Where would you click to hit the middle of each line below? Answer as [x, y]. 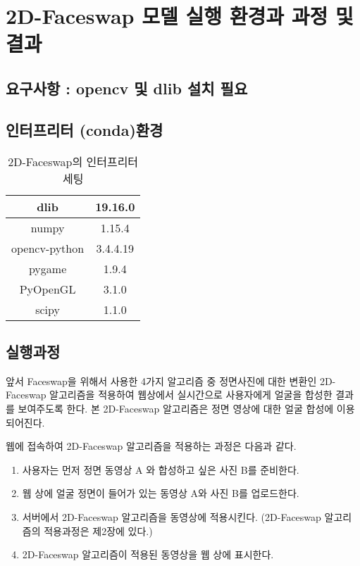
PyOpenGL [48, 289]
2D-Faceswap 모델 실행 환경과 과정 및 [180, 16]
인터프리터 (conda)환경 [85, 129]
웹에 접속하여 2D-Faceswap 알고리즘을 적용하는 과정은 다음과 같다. [151, 446]
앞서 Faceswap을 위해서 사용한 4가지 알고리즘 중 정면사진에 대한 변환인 [161, 381]
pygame [48, 268]
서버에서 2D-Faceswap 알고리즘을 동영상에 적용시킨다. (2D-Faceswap [172, 516]
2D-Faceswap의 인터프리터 [73, 161]
